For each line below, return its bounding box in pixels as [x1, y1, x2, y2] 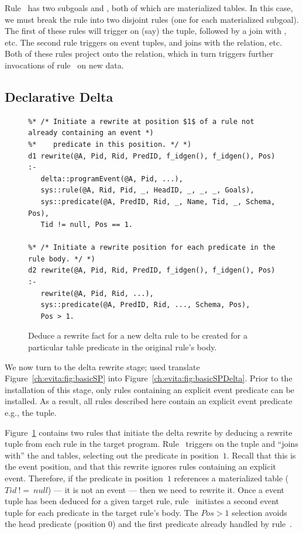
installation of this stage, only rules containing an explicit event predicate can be [5, 383, 295, 395]
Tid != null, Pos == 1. [40, 221, 133, 229]
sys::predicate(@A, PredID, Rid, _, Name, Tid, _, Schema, [40, 197, 276, 206]
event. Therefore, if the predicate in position [5, 471, 163, 484]
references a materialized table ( [174, 471, 289, 484]
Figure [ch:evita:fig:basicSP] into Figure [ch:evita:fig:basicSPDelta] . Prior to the [5, 372, 292, 384]
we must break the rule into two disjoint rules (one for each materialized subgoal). [5, 13, 299, 25]
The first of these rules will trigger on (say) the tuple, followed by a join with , [5, 25, 287, 37]
